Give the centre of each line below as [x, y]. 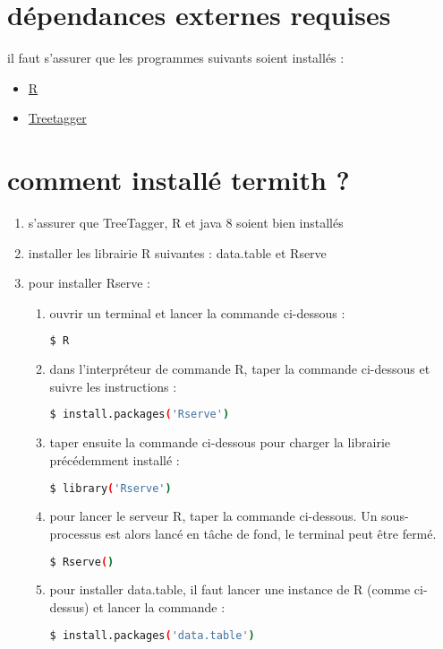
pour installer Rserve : [89, 283]
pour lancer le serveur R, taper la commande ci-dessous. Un [213, 516]
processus [76, 533]
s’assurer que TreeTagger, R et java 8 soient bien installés [186, 223]
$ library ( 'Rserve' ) [111, 488]
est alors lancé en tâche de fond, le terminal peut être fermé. [271, 533]
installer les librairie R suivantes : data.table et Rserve [177, 252]
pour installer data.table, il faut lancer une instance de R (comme [230, 589]
